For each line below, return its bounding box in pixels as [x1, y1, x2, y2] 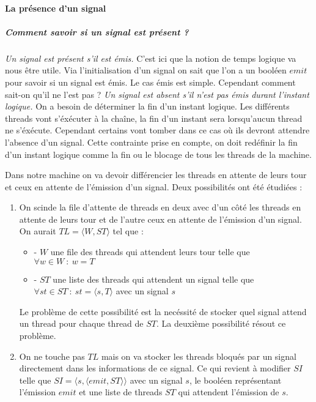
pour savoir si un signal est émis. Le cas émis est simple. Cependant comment [5, 75, 296, 88]
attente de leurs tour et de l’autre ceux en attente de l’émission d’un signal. [19, 212, 302, 225]
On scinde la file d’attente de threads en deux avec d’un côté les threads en [19, 201, 301, 214]
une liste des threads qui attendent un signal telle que [53, 272, 254, 285]
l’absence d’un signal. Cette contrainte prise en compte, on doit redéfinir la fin [5, 135, 298, 148]
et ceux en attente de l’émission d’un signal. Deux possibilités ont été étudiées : [5, 180, 303, 193]
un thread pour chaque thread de [19, 317, 144, 330]
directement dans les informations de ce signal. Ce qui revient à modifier [19, 362, 291, 374]
